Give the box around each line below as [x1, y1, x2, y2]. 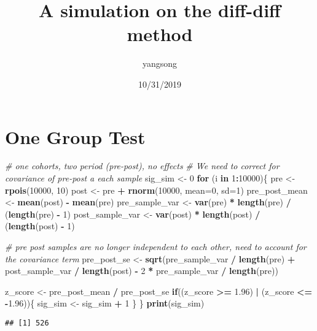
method [127, 21, 193, 47]
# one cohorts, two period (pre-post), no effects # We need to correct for [5, 159, 280, 172]
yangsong [142, 57, 178, 70]
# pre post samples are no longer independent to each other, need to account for [5, 240, 307, 253]
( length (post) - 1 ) [5, 219, 75, 232]
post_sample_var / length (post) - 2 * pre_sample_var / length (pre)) [5, 264, 278, 277]
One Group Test [5, 124, 146, 149]
